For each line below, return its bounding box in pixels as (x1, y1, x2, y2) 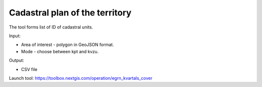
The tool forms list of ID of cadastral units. (9, 24, 93, 30)
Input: (9, 33, 21, 39)
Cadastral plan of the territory (9, 7, 132, 18)
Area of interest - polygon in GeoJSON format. (21, 42, 114, 48)
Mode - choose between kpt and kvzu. (21, 48, 99, 54)
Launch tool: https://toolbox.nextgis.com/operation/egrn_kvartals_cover (9, 75, 153, 81)
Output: (9, 58, 24, 63)
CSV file (21, 66, 37, 72)
